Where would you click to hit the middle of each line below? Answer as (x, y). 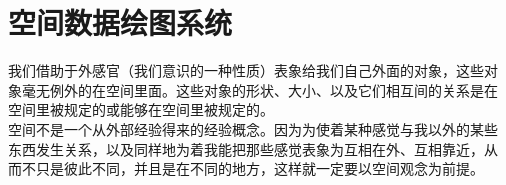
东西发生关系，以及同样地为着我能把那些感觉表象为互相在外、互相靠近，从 (253, 148)
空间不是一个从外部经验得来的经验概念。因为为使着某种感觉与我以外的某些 (253, 128)
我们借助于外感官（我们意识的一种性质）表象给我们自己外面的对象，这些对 (253, 70)
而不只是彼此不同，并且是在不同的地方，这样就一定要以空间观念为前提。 (246, 168)
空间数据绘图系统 (120, 22)
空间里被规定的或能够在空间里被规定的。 (141, 109)
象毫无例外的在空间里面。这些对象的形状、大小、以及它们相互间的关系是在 (253, 89)
